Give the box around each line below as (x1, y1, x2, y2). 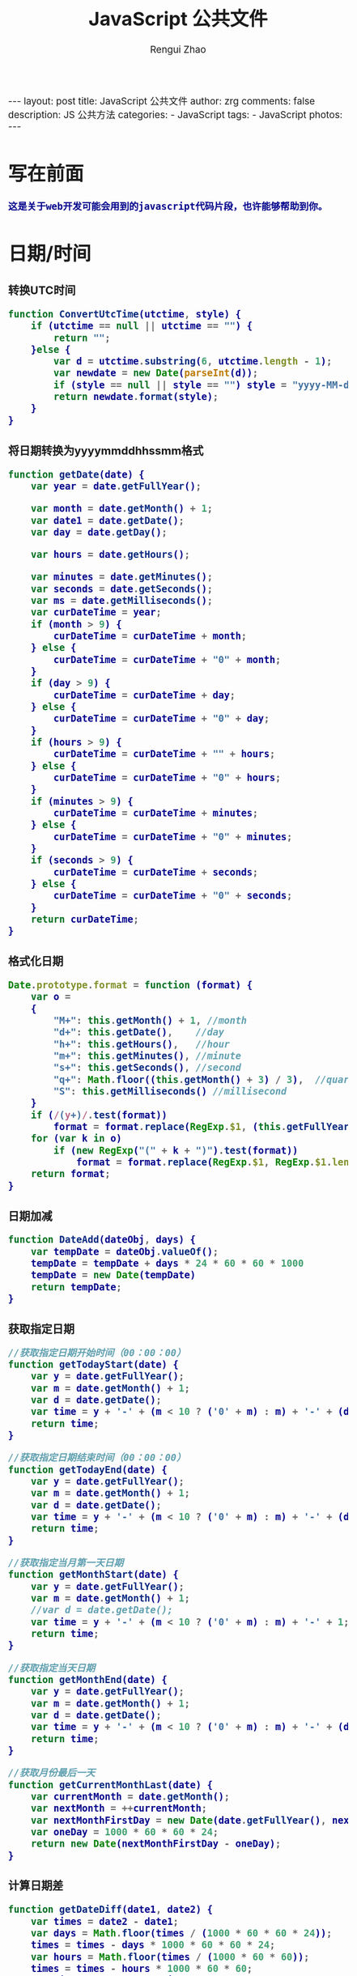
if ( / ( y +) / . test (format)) (30, 1109, 168, 1121)
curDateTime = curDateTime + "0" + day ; (53, 713, 270, 725)
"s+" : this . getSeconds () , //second (53, 1062, 242, 1073)
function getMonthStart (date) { (8, 1569, 179, 1581)
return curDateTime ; (30, 914, 139, 925)
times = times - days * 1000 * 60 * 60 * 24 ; (30, 1940, 275, 1951)
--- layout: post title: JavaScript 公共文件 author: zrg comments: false (8, 95, 316, 108)
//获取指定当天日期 (8, 1662, 96, 1674)
